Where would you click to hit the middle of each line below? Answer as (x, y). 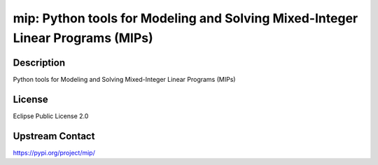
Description (39, 63)
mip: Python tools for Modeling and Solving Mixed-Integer (185, 18)
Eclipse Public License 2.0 (51, 116)
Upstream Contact (54, 136)
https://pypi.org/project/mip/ (54, 152)
